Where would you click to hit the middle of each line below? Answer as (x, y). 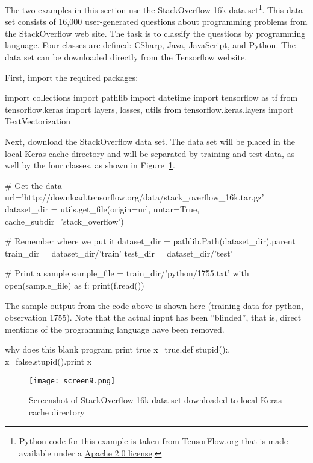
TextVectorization (38, 121)
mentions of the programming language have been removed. (115, 329)
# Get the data (33, 185)
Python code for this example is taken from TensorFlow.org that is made (153, 441)
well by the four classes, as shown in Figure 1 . (90, 165)
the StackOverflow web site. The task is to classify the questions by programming (155, 33)
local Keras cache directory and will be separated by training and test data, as (150, 153)
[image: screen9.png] (72, 381)
